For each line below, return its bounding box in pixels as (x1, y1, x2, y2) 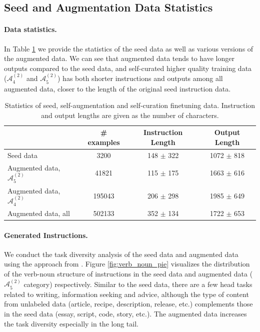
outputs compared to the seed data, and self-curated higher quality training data (4, 62, 252, 73)
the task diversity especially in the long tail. (4, 318, 138, 328)
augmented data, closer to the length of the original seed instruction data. (4, 83, 231, 93)
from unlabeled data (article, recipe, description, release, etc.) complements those (4, 298, 253, 309)
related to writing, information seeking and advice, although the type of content (4, 288, 249, 299)
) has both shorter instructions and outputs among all (57, 73, 223, 83)
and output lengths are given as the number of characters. (41, 109, 219, 120)
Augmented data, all (7, 207, 70, 218)
